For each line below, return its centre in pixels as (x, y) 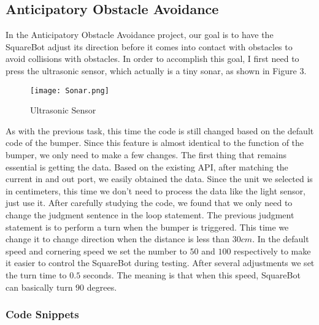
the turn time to (36, 274)
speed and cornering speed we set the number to (96, 250)
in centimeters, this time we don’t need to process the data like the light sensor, (156, 190)
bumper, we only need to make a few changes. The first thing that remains (146, 155)
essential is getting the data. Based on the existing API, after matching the (147, 166)
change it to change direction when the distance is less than (118, 239)
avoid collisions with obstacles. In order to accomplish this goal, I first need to (152, 59)
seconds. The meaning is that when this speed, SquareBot (192, 274)
